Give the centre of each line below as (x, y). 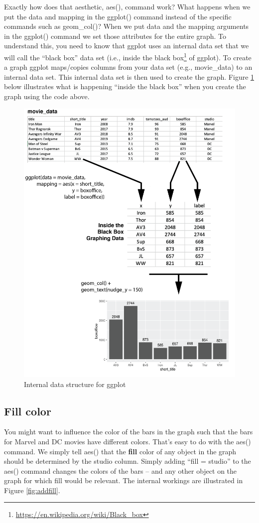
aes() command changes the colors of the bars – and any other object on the (121, 470)
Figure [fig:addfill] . (32, 490)
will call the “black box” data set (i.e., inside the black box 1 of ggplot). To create (128, 56)
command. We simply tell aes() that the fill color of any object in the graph (120, 451)
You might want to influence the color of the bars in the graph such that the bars (129, 432)
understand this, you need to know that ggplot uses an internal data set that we (127, 46)
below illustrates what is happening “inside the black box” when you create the (125, 86)
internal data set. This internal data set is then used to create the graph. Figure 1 (129, 76)
